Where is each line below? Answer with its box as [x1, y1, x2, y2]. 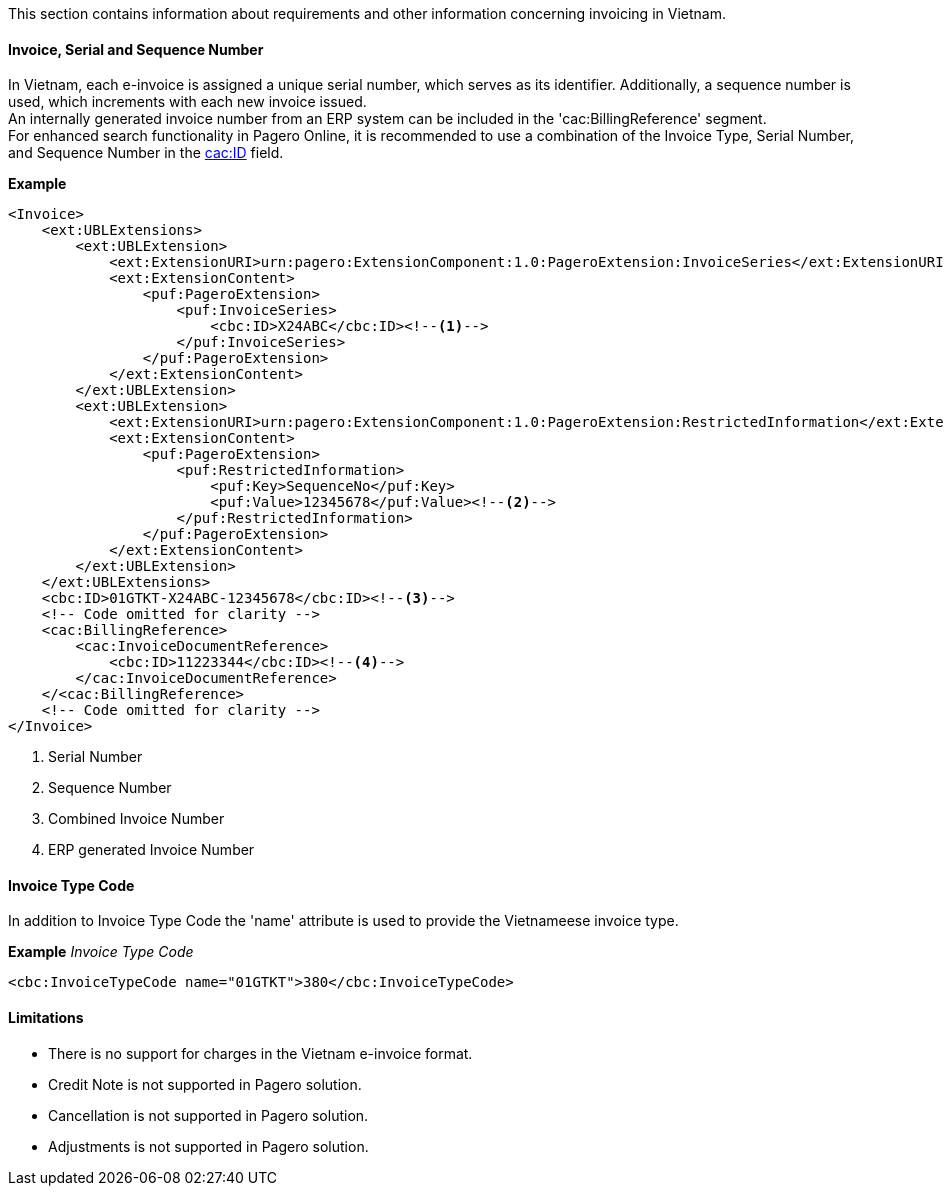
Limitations [8, 1009, 84, 1027]
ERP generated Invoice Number [48, 841, 255, 859]
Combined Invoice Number [48, 810, 225, 828]
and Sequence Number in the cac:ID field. [8, 144, 284, 162]
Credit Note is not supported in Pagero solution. [48, 1075, 362, 1093]
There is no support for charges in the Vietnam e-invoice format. [48, 1044, 473, 1062]
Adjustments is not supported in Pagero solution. [48, 1137, 369, 1155]
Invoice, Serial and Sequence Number [8, 40, 264, 58]
